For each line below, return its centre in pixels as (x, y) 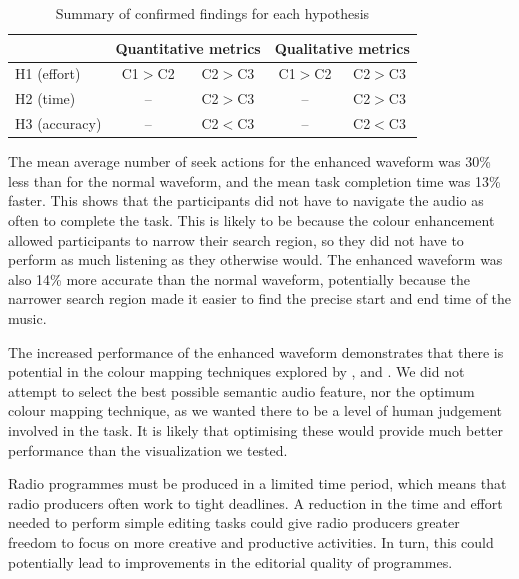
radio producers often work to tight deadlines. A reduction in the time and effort (255, 502)
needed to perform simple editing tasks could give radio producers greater (234, 522)
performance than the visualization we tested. (148, 449)
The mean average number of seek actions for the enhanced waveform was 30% (249, 161)
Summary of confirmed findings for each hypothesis (212, 13)
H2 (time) (45, 98)
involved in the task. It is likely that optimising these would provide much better (256, 429)
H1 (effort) (48, 73)
